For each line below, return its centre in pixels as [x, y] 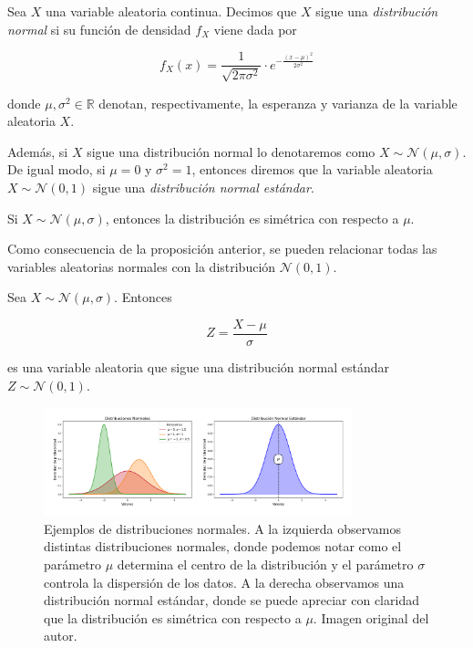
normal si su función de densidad [99, 29]
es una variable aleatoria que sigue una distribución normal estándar [198, 367]
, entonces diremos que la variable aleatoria [312, 169]
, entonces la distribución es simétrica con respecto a [252, 218]
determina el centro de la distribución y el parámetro [265, 564]
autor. [61, 636]
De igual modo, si [57, 169]
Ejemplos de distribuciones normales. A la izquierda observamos [223, 528]
